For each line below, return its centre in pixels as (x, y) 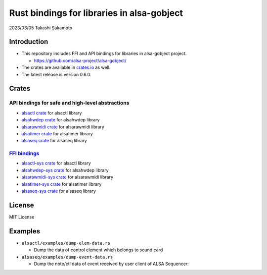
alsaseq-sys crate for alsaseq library (59, 191)
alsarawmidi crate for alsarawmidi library (63, 127)
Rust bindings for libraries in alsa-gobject (96, 13)
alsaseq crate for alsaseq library (54, 141)
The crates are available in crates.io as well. (66, 67)
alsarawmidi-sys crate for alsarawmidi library (67, 177)
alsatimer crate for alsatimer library (57, 133)
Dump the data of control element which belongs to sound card (98, 250)
